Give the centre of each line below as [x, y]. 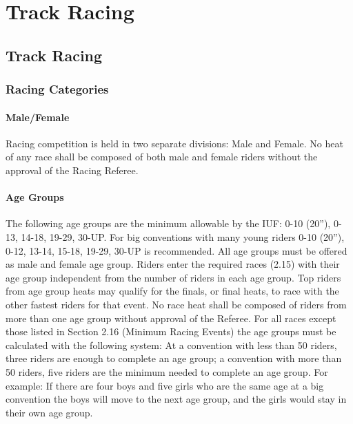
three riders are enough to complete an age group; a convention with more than [174, 358]
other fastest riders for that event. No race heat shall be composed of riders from [176, 304]
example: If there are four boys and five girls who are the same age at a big [165, 385]
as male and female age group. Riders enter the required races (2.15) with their [173, 264]
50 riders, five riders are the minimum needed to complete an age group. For [167, 371]
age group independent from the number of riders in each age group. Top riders [173, 277]
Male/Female [38, 117]
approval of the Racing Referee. [72, 170]
